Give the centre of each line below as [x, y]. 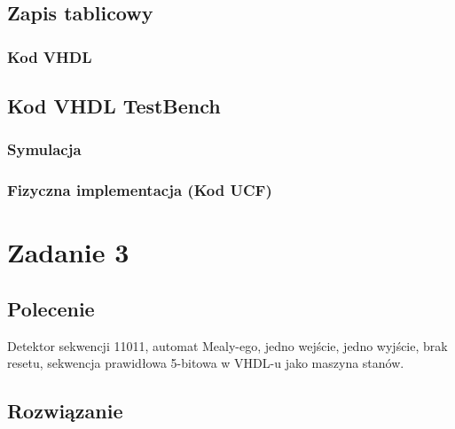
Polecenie [51, 308]
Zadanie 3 [68, 252]
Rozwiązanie [65, 411]
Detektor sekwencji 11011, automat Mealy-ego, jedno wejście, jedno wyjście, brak [227, 345]
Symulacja [44, 149]
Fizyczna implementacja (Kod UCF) [140, 190]
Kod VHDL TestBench [114, 106]
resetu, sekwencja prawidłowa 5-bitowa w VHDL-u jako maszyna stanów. [206, 363]
